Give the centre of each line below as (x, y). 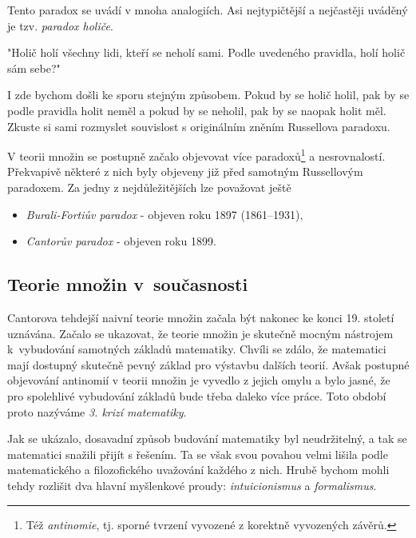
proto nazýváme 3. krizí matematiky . (97, 411)
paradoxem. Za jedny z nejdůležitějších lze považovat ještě (149, 187)
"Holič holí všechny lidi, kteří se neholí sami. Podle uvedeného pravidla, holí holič (206, 52)
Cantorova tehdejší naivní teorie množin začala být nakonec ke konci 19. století (201, 317)
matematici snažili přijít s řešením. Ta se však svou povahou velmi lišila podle (198, 454)
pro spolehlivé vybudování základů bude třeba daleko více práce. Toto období (197, 395)
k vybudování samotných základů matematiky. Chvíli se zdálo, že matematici (197, 349)
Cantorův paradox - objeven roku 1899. (121, 241)
